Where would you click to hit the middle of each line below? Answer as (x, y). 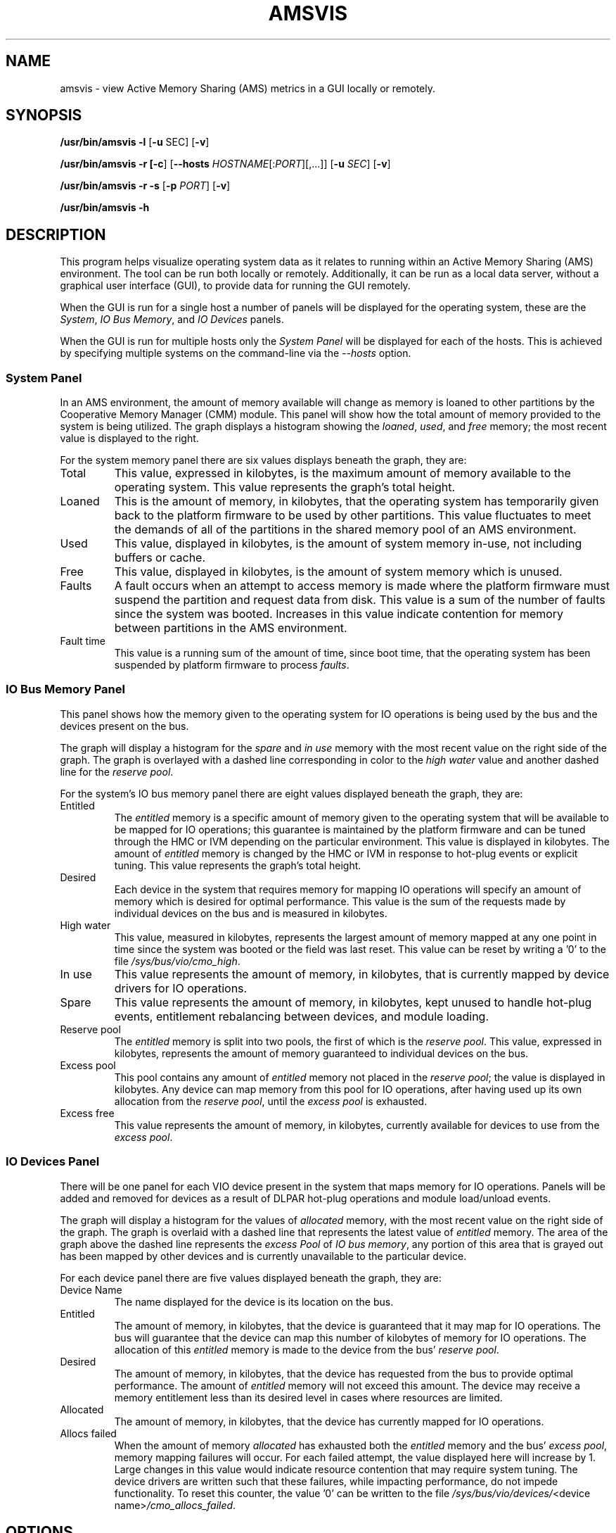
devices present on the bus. (124, 726)
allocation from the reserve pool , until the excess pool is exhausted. (271, 1101)
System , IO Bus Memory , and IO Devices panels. (172, 320)
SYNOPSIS (44, 115)
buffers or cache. (160, 558)
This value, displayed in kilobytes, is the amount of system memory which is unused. (338, 572)
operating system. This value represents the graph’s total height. (284, 487)
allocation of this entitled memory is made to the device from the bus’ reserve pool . (307, 1349)
